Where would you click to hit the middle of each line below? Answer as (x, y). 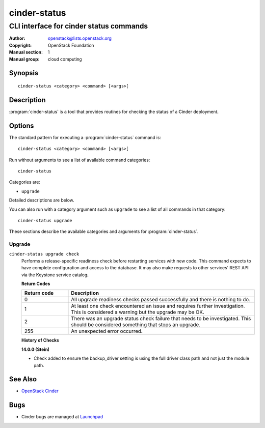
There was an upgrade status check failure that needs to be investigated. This (161, 318)
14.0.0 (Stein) (35, 349)
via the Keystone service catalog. (55, 275)
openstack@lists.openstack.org (80, 38)
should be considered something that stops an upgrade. (136, 325)
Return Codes (36, 284)
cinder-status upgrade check (44, 254)
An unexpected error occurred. (107, 331)
